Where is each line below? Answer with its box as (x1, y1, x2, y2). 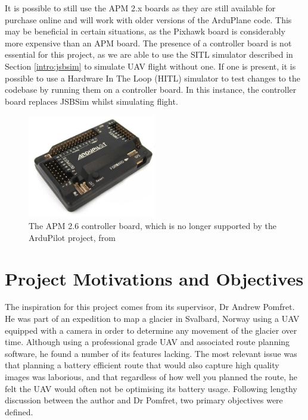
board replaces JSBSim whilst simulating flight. (5, 95, 178, 107)
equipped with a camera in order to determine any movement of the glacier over (5, 324, 297, 336)
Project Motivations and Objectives (5, 266, 304, 290)
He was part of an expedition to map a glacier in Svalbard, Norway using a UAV (5, 312, 300, 325)
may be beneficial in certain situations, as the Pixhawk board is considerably (5, 25, 285, 37)
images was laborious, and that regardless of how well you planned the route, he (5, 371, 297, 383)
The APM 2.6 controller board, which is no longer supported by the (29, 220, 276, 232)
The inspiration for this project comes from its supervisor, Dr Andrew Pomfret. (5, 300, 295, 313)
